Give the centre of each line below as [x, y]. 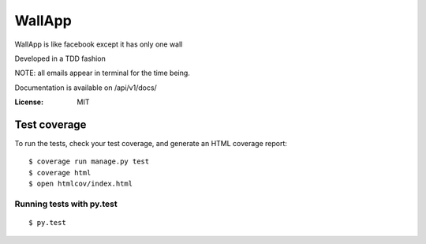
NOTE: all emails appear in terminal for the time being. [103, 73]
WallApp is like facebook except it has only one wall [99, 44]
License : [29, 102]
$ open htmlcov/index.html [81, 184]
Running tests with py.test [66, 204]
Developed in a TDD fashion [60, 58]
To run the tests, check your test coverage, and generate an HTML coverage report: [151, 144]
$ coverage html [60, 173]
